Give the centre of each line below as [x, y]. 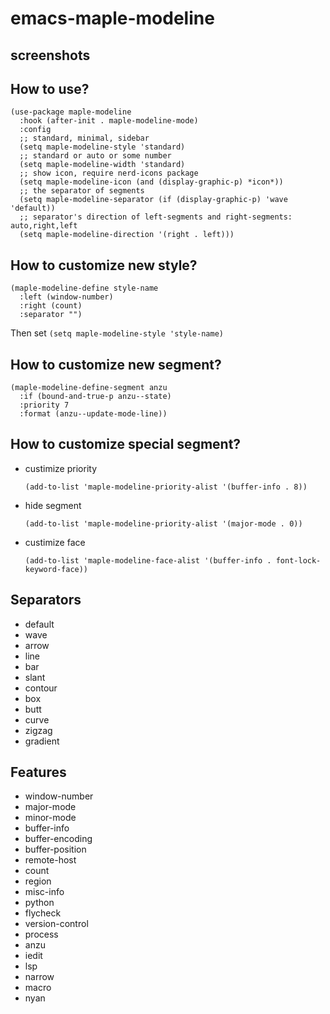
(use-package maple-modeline [71, 112]
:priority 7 [44, 405]
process [41, 934]
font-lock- [298, 560]
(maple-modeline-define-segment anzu [89, 388]
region [38, 881]
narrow [39, 977]
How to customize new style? [104, 265]
